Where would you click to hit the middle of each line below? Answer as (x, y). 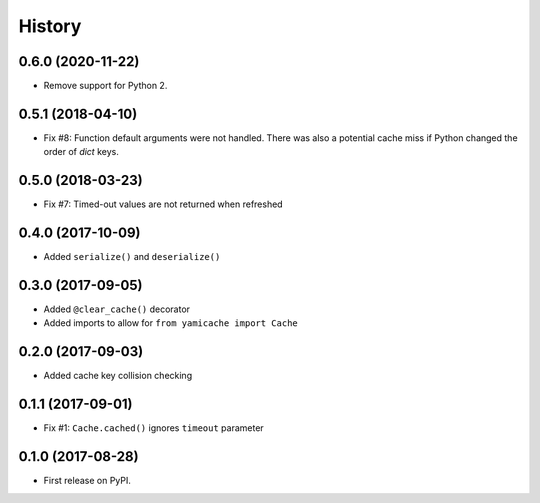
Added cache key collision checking (118, 376)
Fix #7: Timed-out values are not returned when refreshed (163, 204)
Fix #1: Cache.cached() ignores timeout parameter (153, 428)
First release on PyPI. (87, 481)
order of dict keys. (81, 152)
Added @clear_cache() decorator (116, 309)
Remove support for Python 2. (105, 86)
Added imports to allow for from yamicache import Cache (171, 323)
